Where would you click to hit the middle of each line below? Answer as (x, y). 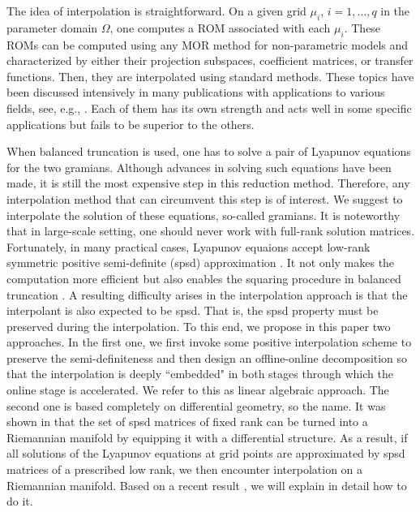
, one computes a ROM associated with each (220, 27)
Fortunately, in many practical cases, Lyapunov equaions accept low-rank (189, 246)
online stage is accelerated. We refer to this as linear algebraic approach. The (198, 390)
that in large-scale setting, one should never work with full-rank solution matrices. (211, 231)
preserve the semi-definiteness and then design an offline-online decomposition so (207, 357)
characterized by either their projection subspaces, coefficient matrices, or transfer (210, 60)
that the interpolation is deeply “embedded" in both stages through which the (200, 374)
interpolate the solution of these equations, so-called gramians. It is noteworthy (204, 215)
